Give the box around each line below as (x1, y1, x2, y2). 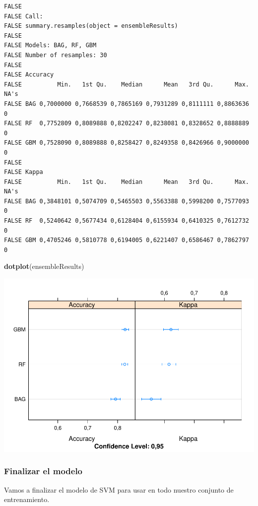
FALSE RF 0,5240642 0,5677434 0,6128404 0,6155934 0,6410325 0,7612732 (4, 217, 249, 225)
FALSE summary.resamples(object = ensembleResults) (4, 22, 178, 30)
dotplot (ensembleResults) (4, 261, 84, 271)
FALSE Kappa (4, 169, 43, 176)
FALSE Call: (4, 12, 43, 20)
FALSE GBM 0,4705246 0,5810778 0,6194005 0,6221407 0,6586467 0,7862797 (4, 237, 249, 244)
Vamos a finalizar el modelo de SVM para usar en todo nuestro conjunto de (4, 484, 234, 495)
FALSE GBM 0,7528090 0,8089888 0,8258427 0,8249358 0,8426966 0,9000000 (4, 139, 249, 147)
